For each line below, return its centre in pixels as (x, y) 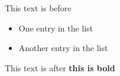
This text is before (38, 8)
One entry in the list (56, 28)
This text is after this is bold (60, 67)
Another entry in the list (63, 48)
